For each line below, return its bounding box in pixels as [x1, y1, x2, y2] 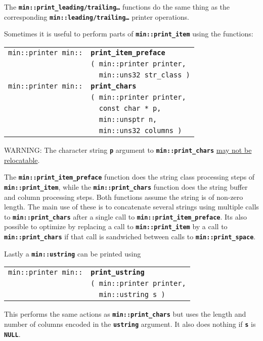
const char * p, [99, 104, 161, 112]
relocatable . [4, 154, 40, 165]
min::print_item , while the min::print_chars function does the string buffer [4, 181, 248, 192]
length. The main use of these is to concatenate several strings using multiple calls [4, 201, 259, 212]
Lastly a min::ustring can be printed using [4, 248, 141, 259]
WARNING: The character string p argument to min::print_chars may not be [4, 144, 252, 155]
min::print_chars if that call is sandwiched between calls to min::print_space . [4, 231, 256, 242]
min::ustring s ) [99, 290, 165, 299]
